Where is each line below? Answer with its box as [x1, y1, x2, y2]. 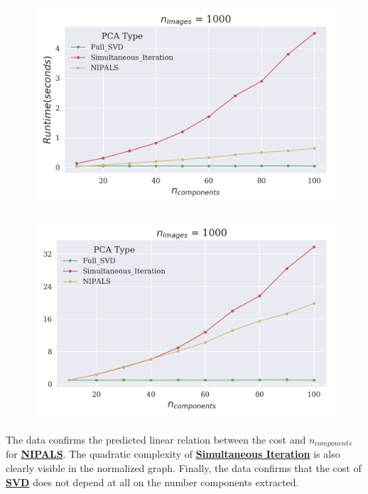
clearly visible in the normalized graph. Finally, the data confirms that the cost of [6, 461, 362, 476]
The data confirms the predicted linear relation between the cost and [6, 432, 306, 446]
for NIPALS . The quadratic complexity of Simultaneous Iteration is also [6, 446, 340, 461]
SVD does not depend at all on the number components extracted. [6, 474, 299, 489]
